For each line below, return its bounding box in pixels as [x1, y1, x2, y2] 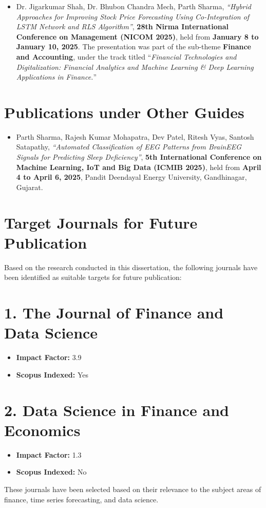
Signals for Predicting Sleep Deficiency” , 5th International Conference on [16, 152, 262, 162]
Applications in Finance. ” [16, 71, 97, 82]
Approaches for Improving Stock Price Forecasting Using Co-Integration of [16, 11, 250, 22]
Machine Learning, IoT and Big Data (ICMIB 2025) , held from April [16, 161, 261, 172]
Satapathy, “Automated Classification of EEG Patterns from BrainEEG [16, 141, 242, 152]
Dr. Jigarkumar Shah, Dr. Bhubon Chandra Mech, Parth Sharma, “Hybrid [16, 1, 251, 11]
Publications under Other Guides [4, 101, 244, 122]
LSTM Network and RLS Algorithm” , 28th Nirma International [16, 21, 229, 32]
